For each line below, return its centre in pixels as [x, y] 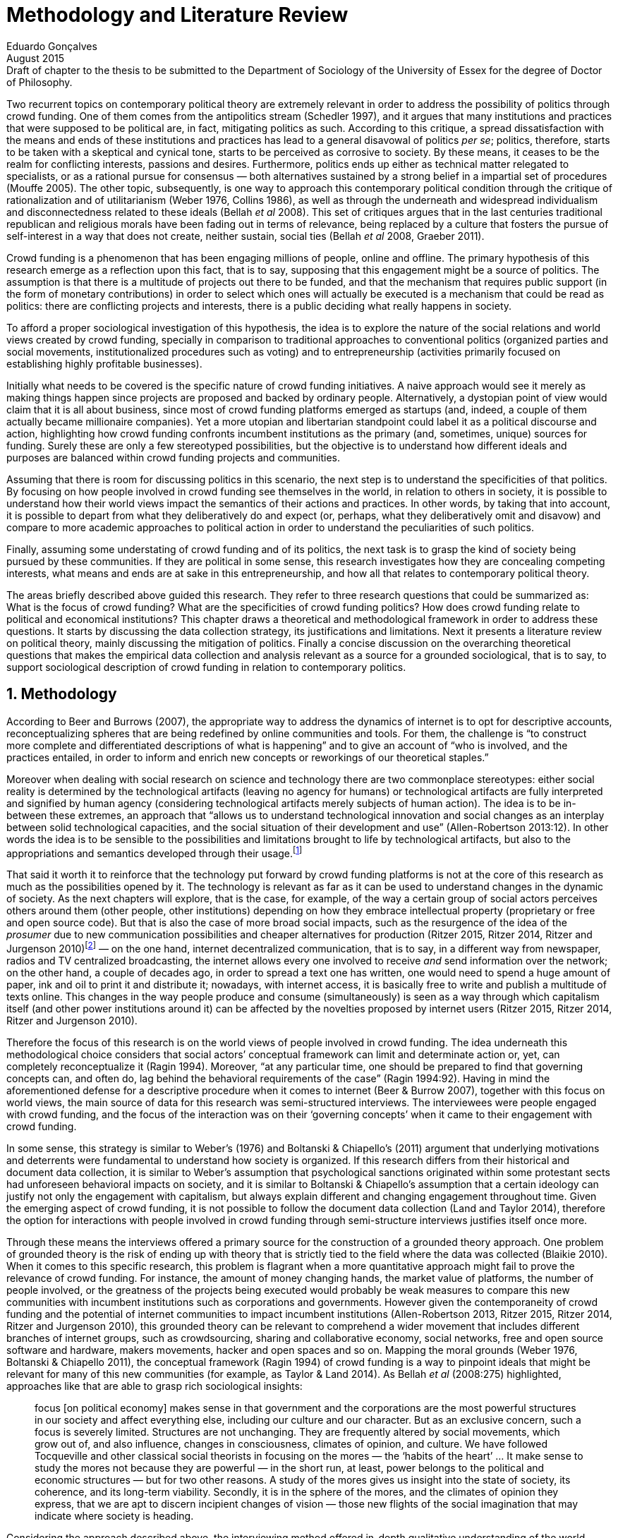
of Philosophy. [40, 82]
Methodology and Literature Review [177, 15]
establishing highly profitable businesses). [104, 363]
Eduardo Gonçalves [52, 46]
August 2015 [36, 58]
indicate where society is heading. [114, 1515]
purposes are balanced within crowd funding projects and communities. [174, 457]
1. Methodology [62, 694]
